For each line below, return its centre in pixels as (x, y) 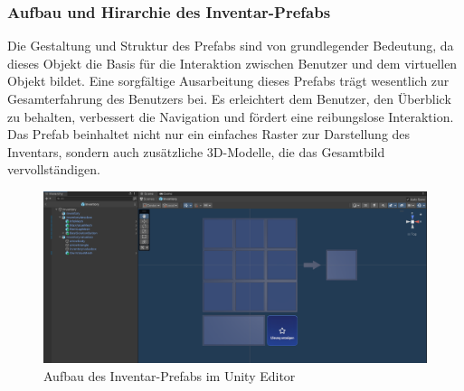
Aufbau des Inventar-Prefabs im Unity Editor (170, 376)
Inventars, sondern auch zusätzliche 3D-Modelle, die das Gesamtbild (196, 151)
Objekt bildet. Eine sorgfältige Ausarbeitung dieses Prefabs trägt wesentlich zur (228, 81)
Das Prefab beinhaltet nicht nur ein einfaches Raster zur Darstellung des (209, 134)
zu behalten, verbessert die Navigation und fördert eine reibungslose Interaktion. (231, 116)
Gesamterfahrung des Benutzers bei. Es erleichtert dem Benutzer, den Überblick (229, 98)
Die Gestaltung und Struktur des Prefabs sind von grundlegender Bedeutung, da (231, 46)
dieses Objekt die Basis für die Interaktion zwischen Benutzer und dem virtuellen (232, 63)
